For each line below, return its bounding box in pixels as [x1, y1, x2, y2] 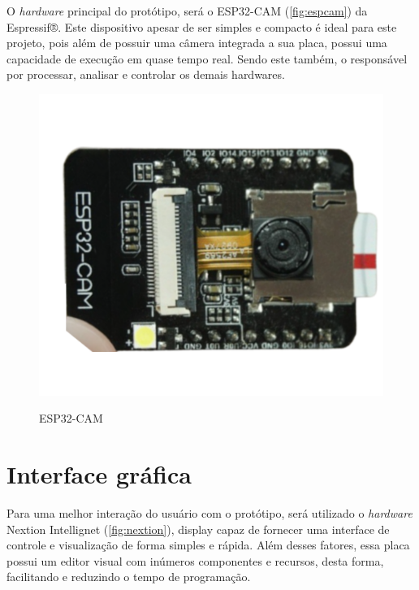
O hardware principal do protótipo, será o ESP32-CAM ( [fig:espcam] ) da [6, 2, 368, 19]
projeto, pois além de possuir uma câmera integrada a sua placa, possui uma [6, 34, 387, 51]
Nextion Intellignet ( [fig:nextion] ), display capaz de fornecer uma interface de [6, 520, 390, 537]
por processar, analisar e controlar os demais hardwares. [6, 66, 285, 83]
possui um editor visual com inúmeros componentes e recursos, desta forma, [6, 552, 384, 569]
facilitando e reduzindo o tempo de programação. [6, 568, 251, 585]
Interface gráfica [6, 458, 192, 491]
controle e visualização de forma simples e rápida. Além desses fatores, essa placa [6, 536, 410, 553]
